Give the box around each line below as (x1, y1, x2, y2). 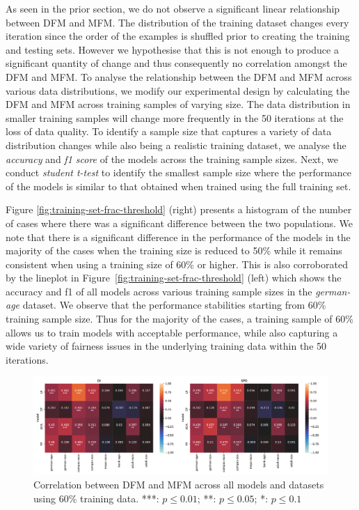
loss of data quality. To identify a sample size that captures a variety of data (6, 124, 332, 139)
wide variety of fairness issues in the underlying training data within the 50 (6, 339, 327, 353)
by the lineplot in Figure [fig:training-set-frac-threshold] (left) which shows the (6, 270, 342, 285)
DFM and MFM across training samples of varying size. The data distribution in (6, 97, 351, 111)
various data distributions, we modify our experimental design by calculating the (6, 83, 350, 98)
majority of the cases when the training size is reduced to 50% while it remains (6, 243, 342, 258)
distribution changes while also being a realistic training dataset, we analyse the (6, 137, 346, 152)
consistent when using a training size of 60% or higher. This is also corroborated (6, 256, 348, 271)
